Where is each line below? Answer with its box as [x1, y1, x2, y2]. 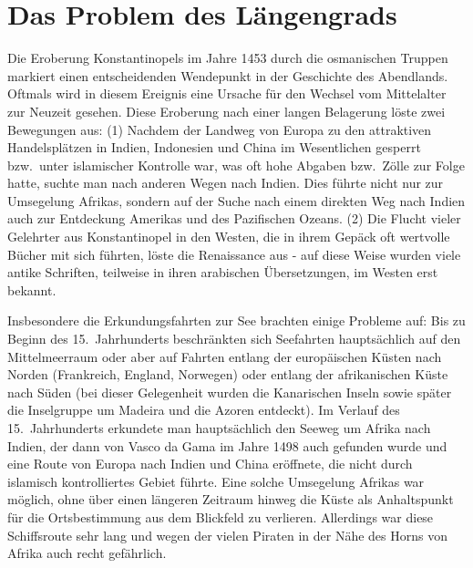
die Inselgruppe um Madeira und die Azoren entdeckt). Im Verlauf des [7, 400, 400, 419]
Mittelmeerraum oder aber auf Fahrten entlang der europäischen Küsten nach [7, 346, 442, 366]
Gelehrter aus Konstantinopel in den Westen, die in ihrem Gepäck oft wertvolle [7, 227, 450, 246]
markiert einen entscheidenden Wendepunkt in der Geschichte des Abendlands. [7, 66, 448, 85]
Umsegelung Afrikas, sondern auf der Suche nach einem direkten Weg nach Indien [7, 191, 466, 210]
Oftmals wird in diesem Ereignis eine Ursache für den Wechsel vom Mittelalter [7, 84, 447, 103]
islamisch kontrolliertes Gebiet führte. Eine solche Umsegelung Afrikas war [7, 471, 425, 491]
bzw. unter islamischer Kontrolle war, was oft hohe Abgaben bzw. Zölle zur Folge [7, 155, 465, 174]
